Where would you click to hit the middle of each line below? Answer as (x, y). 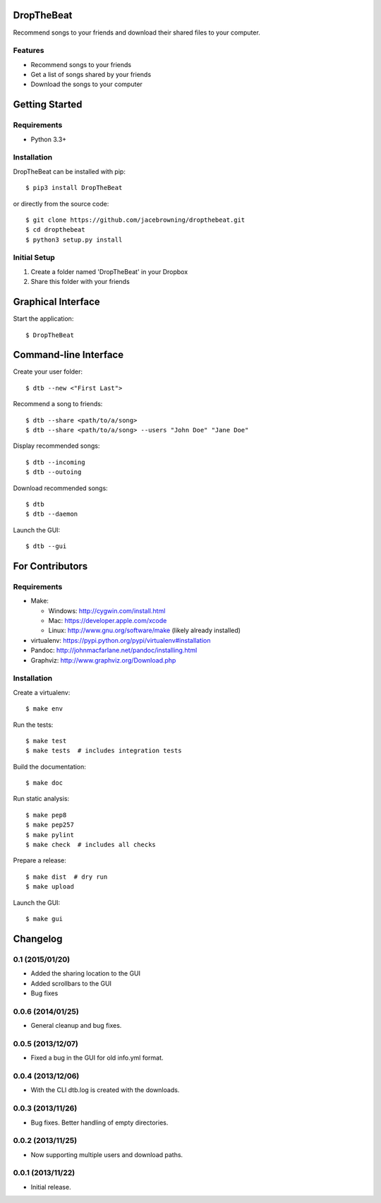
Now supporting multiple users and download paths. (107, 1154)
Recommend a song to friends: (58, 404)
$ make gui (44, 919)
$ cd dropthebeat (55, 230)
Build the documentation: (49, 766)
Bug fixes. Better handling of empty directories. (99, 1122)
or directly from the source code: (61, 203)
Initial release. (51, 1187)
